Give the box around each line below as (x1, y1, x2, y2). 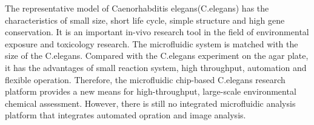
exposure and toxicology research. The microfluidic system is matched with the (5, 37, 298, 50)
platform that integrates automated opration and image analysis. (5, 109, 246, 121)
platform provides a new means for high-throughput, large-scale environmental (5, 85, 296, 98)
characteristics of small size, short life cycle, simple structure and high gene (5, 13, 285, 26)
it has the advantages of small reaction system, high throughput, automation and (5, 61, 307, 73)
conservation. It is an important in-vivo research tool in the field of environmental (5, 25, 309, 38)
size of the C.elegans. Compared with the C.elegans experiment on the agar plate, (5, 49, 309, 62)
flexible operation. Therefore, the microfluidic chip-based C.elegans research (5, 73, 286, 86)
